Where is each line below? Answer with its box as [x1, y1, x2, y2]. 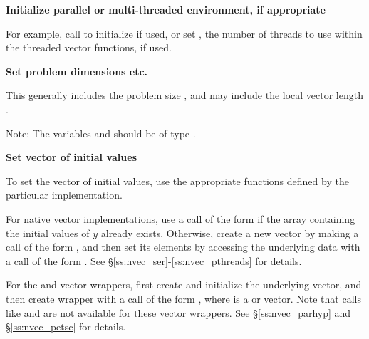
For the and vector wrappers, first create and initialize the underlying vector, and [6, 277, 362, 292]
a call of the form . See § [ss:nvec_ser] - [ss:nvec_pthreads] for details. [6, 253, 302, 268]
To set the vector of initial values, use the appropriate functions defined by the [6, 173, 349, 188]
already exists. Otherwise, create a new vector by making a [100, 225, 359, 240]
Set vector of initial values [6, 150, 137, 165]
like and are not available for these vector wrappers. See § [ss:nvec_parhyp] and [6, 305, 351, 320]
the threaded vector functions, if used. [6, 40, 172, 55]
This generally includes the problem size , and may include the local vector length [6, 88, 363, 103]
